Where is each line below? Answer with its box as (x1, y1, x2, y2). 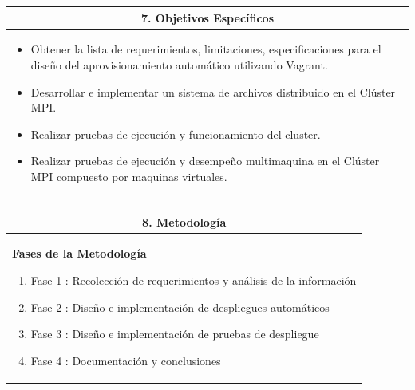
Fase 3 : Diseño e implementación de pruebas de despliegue (30, 325, 319, 342)
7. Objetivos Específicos (140, 9, 275, 26)
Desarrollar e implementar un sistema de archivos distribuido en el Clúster (30, 83, 396, 100)
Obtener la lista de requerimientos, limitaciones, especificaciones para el (30, 41, 381, 57)
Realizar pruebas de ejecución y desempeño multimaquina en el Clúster (30, 152, 380, 169)
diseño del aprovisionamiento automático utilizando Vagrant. (30, 56, 328, 73)
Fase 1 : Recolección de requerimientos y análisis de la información (30, 271, 357, 288)
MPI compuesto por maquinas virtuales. (30, 167, 227, 184)
